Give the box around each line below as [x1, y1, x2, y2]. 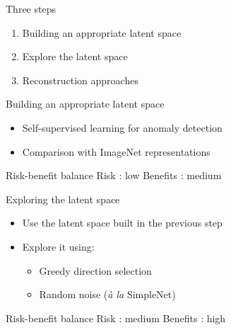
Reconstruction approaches [22, 72, 138, 87]
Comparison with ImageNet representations [22, 144, 211, 159]
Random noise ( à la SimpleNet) [39, 287, 176, 302]
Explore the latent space [22, 49, 128, 64]
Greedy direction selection [39, 263, 152, 278]
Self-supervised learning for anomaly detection [22, 120, 223, 135]
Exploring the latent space [6, 191, 120, 206]
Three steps [6, 1, 56, 16]
